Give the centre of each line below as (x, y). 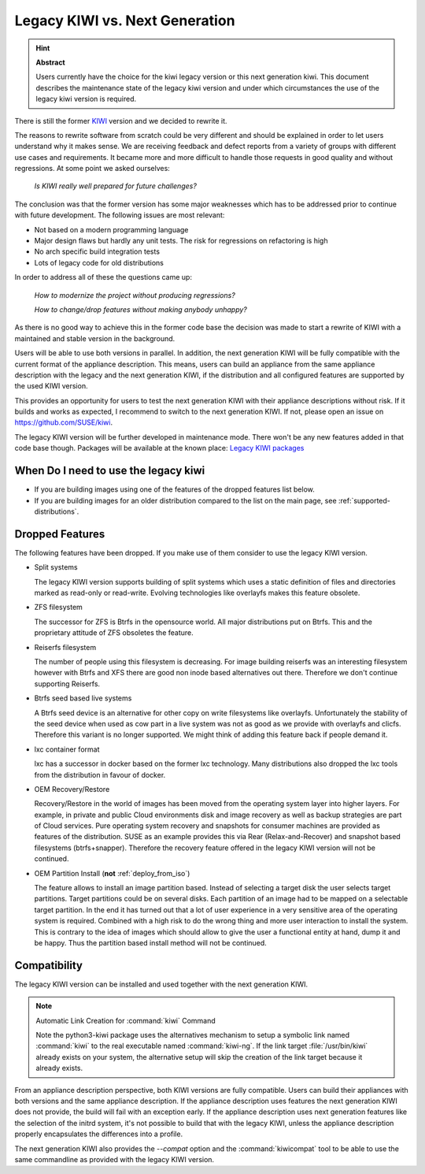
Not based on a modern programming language (111, 229)
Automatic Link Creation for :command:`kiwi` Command (126, 1020)
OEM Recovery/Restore (72, 789)
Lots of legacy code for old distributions (99, 262)
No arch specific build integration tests (97, 251)
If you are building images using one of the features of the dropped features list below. (174, 489)
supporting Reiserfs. (67, 684)
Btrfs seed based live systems (83, 698)
